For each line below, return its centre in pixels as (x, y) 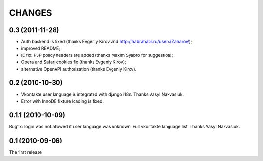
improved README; (41, 48)
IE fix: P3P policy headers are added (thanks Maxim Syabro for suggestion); (97, 55)
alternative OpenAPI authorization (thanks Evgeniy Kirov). (79, 69)
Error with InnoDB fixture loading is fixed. (63, 101)
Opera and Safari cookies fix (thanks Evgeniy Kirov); (74, 62)
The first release (26, 152)
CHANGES (30, 13)
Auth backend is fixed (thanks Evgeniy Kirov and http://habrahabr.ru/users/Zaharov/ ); (107, 42)
